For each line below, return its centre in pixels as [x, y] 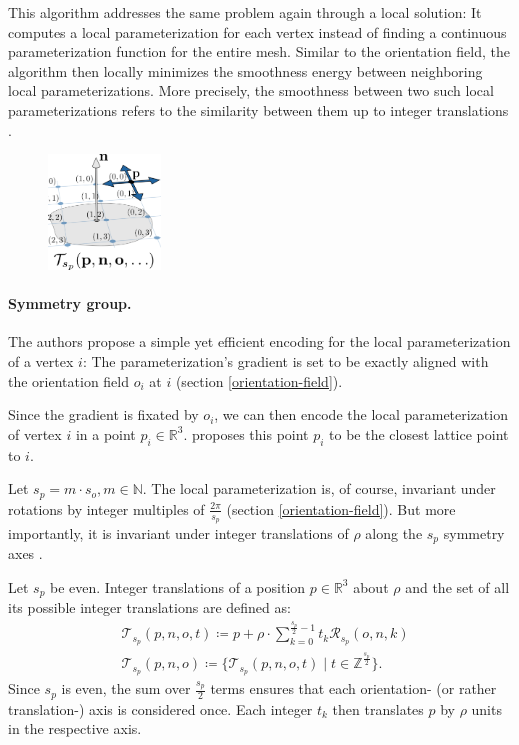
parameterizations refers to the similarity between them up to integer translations [258, 109]
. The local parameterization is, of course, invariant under [319, 488]
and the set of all [457, 586]
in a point [105, 433]
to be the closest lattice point [419, 433]
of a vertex [41, 361]
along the [394, 532]
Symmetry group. [70, 303]
